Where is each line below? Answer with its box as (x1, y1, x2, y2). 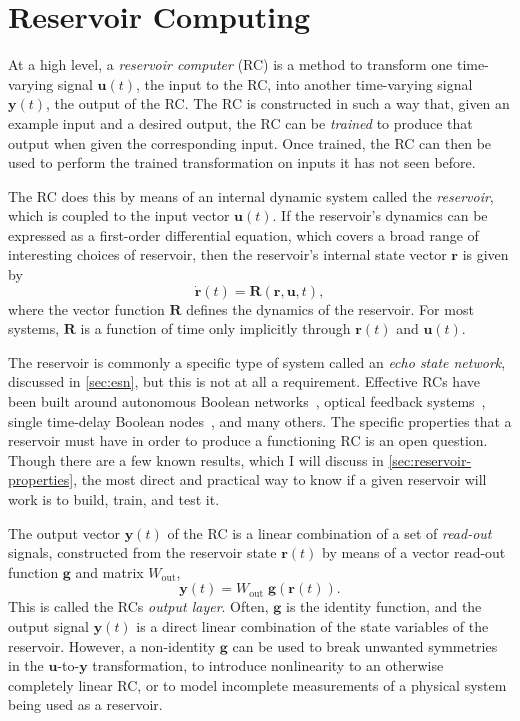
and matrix (75, 561, 144, 582)
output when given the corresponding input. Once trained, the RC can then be (8, 132, 492, 153)
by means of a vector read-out (322, 542, 506, 563)
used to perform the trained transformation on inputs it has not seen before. (8, 152, 476, 173)
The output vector (8, 522, 121, 543)
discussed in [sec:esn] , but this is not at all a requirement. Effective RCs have (8, 371, 480, 392)
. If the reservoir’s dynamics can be (272, 205, 488, 226)
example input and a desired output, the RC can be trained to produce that (8, 112, 473, 133)
